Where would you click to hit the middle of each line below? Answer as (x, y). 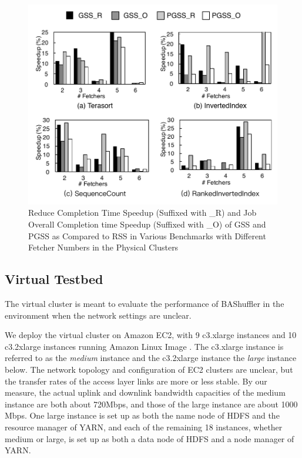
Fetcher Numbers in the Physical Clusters (103, 247)
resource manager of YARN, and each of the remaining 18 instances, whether (144, 427)
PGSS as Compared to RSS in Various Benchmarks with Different (147, 235)
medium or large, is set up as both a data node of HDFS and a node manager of (150, 438)
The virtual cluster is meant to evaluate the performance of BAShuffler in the (145, 304)
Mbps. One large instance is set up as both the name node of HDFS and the (142, 415)
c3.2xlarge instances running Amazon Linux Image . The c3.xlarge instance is (144, 346)
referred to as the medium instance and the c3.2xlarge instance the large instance (151, 358)
